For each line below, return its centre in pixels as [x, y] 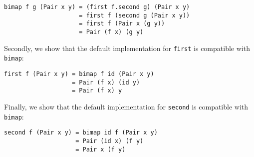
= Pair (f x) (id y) [106, 82]
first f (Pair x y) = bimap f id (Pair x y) [79, 74]
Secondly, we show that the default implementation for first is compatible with [127, 48]
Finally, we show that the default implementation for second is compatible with [126, 106]
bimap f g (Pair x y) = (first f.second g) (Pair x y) [97, 7]
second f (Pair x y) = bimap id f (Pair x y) [81, 133]
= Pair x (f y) [101, 149]
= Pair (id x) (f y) [110, 141]
